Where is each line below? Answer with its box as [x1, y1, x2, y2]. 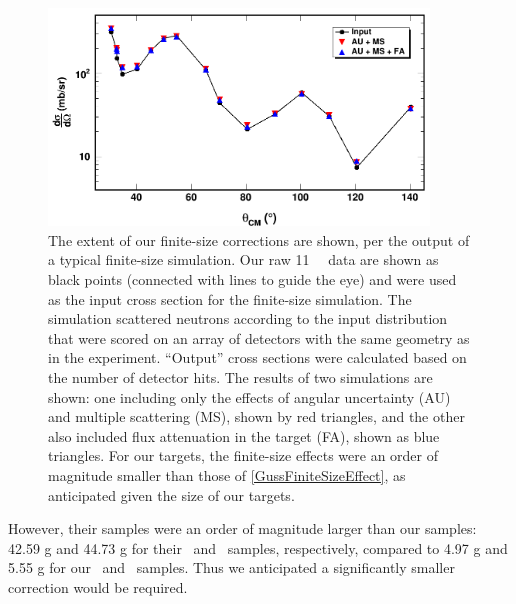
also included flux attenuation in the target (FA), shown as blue [48, 425, 440, 446]
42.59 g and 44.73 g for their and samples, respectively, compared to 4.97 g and [8, 537, 508, 558]
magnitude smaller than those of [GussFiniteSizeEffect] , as [48, 464, 406, 485]
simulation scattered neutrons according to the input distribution [48, 308, 448, 329]
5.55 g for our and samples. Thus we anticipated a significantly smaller [8, 557, 455, 578]
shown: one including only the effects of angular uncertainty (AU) [48, 386, 451, 407]
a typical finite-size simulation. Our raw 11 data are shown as [48, 249, 439, 270]
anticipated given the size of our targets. [48, 484, 295, 505]
